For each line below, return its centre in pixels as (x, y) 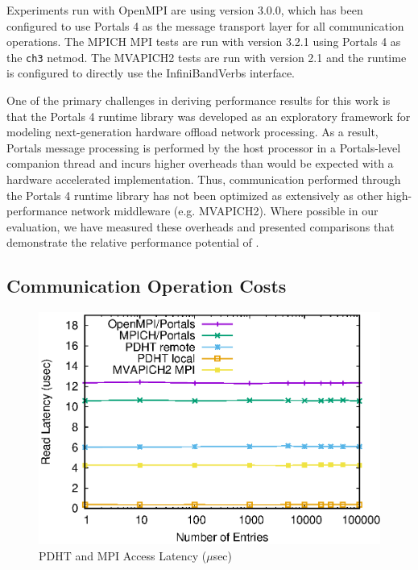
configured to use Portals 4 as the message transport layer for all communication (205, 25)
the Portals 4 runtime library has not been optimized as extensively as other (195, 195)
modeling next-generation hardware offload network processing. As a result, (192, 132)
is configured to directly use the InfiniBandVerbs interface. (151, 73)
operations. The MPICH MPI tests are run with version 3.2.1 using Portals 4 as (204, 42)
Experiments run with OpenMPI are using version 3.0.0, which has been (185, 10)
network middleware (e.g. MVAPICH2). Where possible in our (225, 211)
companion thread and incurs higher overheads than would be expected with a (200, 163)
